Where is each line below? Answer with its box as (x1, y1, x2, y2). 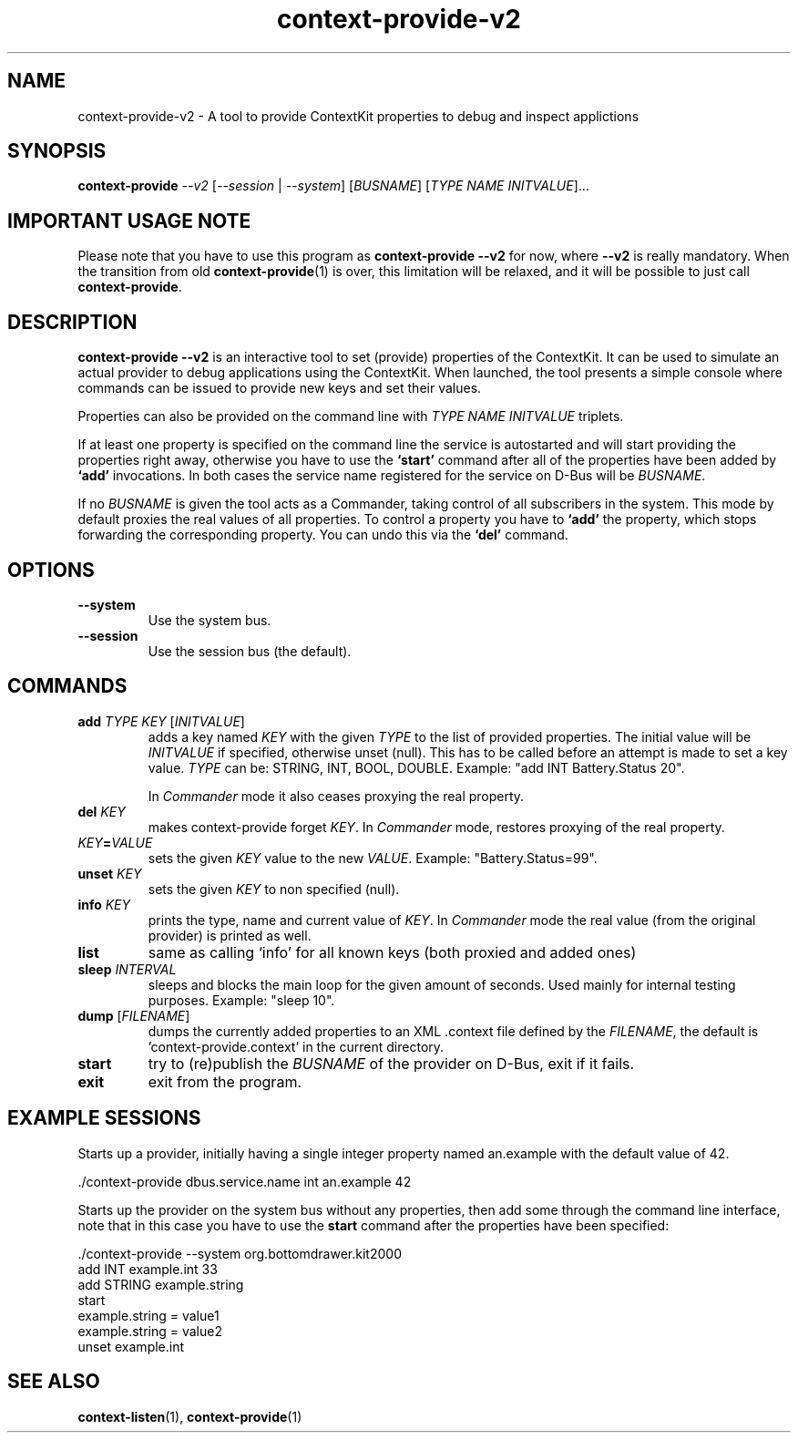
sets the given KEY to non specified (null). (148, 880, 400, 897)
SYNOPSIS (7, 139, 107, 163)
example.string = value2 (77, 1322, 222, 1339)
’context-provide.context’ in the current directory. (148, 1038, 445, 1054)
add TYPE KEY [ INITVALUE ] (77, 713, 245, 729)
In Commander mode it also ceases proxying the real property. (148, 787, 525, 804)
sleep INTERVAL (77, 961, 177, 977)
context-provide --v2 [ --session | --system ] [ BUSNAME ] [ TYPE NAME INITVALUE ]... (77, 178, 589, 194)
